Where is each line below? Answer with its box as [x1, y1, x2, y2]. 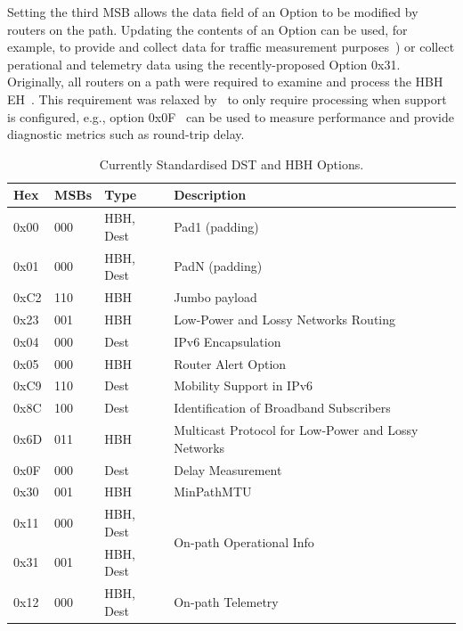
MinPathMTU [174, 482, 252, 501]
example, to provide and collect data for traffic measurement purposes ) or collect [7, 37, 455, 56]
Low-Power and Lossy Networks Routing [174, 309, 395, 328]
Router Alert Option [174, 354, 287, 373]
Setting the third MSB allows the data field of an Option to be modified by [7, 3, 418, 20]
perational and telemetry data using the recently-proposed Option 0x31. [7, 54, 401, 73]
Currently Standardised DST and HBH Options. [99, 154, 364, 173]
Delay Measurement [174, 460, 282, 479]
